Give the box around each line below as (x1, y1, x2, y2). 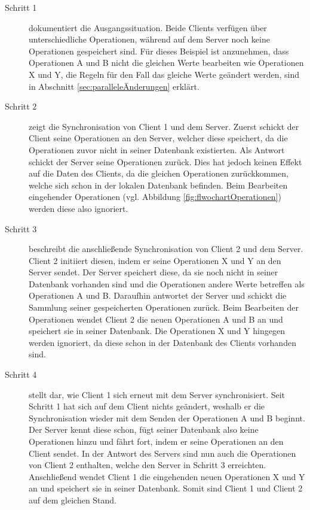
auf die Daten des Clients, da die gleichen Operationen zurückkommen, (29, 167, 288, 180)
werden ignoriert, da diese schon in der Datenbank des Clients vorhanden (29, 336, 296, 348)
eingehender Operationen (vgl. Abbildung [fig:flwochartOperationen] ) (29, 190, 281, 203)
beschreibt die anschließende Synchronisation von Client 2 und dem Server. (29, 242, 303, 255)
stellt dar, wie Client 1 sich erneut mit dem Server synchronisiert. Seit (29, 388, 286, 400)
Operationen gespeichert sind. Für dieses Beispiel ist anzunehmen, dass (29, 44, 289, 57)
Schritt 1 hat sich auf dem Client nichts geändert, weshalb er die (29, 400, 265, 412)
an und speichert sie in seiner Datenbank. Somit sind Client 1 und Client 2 (29, 482, 303, 494)
